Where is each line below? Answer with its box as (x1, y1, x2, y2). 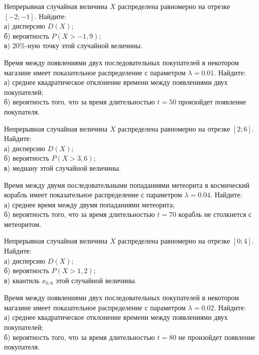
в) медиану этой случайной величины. (4, 162, 121, 173)
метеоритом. (4, 218, 42, 229)
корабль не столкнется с (178, 209, 252, 219)
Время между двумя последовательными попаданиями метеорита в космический (4, 179, 250, 190)
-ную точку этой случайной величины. (25, 40, 143, 51)
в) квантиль (4, 275, 40, 285)
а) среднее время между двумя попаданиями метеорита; (4, 199, 175, 209)
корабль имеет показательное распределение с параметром (4, 189, 182, 200)
